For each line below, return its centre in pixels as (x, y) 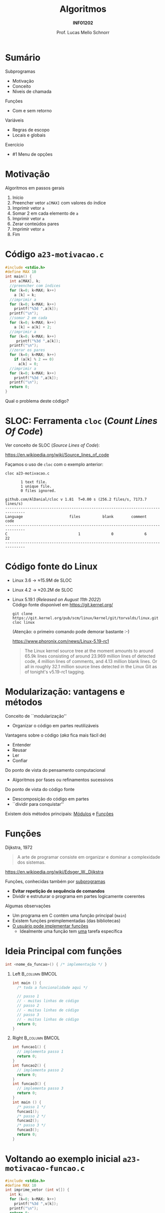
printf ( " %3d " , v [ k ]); (36, 1204)
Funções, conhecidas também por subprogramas (55, 881)
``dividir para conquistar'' (38, 804)
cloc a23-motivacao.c (27, 473)
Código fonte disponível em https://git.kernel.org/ (62, 605)
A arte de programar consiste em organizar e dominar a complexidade (89, 857)
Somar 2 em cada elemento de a (45, 213)
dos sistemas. (31, 862)
